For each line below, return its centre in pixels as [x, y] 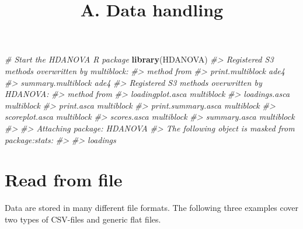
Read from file [64, 180]
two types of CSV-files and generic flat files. [83, 219]
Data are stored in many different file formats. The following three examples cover [152, 208]
